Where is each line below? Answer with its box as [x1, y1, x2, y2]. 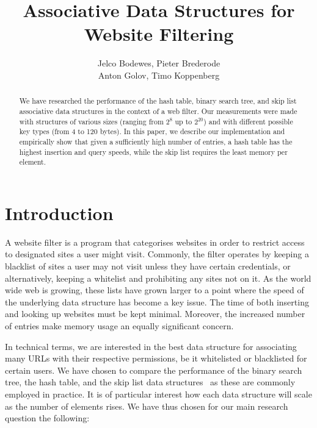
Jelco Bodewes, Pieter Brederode [97, 57, 220, 70]
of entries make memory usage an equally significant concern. [5, 319, 234, 332]
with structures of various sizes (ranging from [19, 116, 164, 126]
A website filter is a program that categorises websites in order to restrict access [5, 235, 305, 248]
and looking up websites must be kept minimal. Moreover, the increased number [5, 307, 305, 320]
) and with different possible [203, 116, 293, 126]
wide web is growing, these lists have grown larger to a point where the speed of [5, 284, 304, 296]
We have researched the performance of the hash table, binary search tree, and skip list [19, 96, 297, 106]
